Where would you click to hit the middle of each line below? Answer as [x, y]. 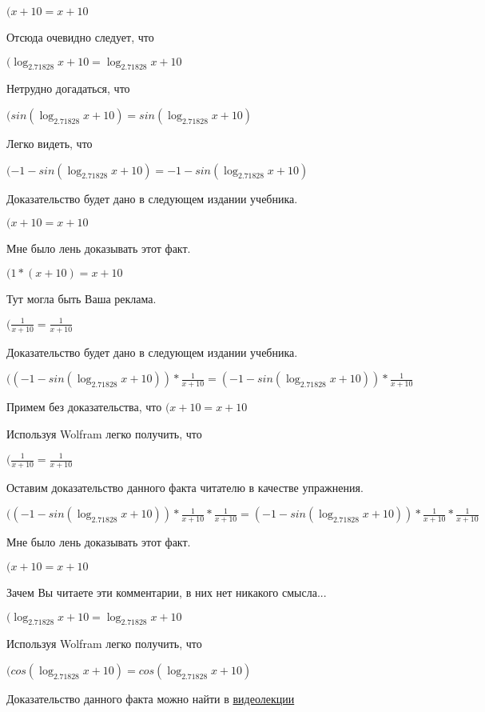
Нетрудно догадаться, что [68, 88]
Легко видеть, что [50, 143]
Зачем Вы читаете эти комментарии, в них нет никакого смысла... [167, 592]
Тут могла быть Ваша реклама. [81, 298]
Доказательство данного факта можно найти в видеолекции [151, 698]
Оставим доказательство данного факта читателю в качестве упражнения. [185, 487]
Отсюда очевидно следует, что [80, 37]
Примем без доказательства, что [84, 407]
